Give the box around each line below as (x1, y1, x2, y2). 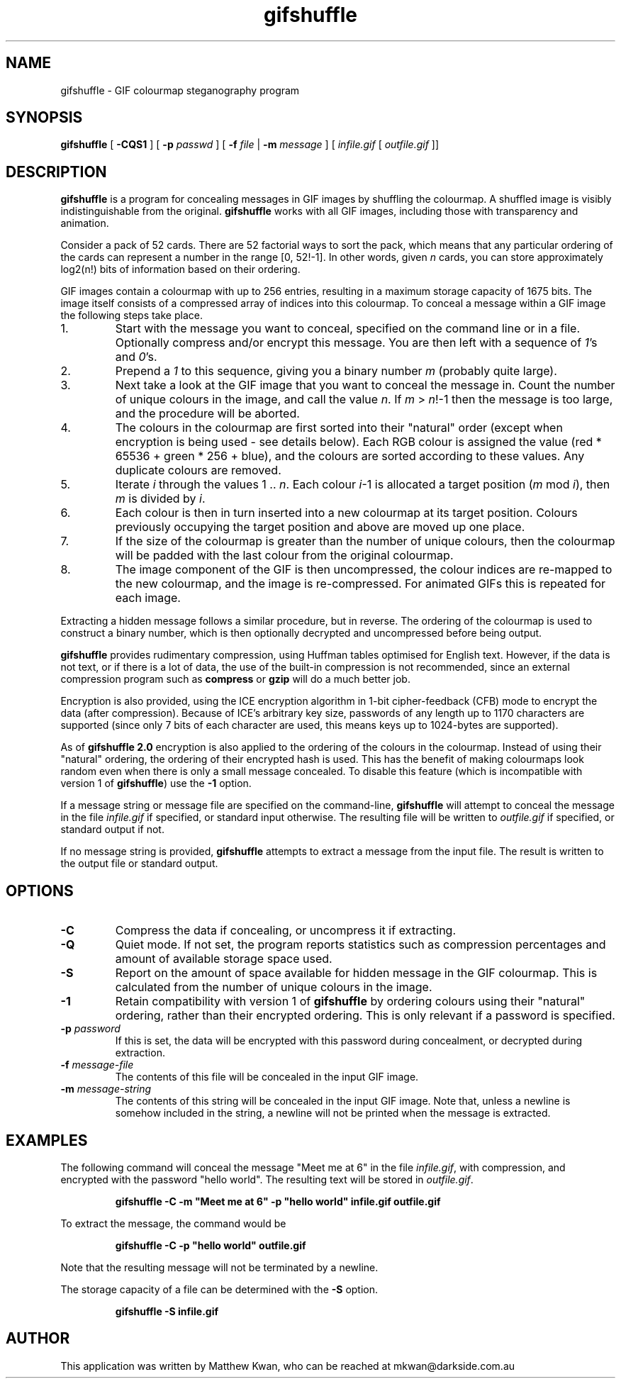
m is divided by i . (115, 491, 206, 506)
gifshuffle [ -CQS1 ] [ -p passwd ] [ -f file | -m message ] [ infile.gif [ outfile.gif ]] (60, 138, 440, 151)
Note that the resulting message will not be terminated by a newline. (60, 1261, 379, 1273)
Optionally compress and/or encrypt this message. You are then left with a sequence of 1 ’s (115, 335, 598, 350)
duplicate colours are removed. (115, 463, 281, 478)
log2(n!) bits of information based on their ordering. (60, 263, 301, 276)
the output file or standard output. (60, 857, 218, 870)
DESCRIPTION (6, 162, 107, 181)
